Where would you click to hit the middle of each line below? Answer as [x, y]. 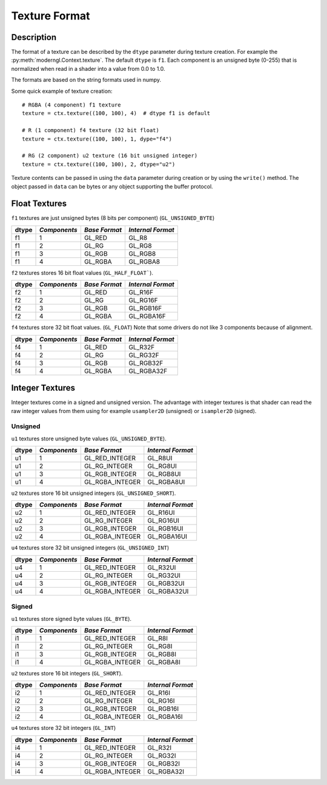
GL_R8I [158, 638]
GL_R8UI [160, 459]
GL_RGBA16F [147, 316]
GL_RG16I [161, 701]
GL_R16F [141, 293]
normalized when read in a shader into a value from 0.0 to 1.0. [88, 68]
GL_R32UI [162, 568]
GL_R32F [141, 347]
